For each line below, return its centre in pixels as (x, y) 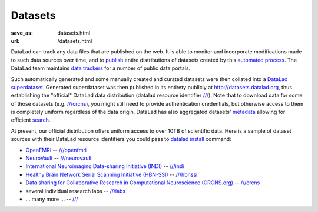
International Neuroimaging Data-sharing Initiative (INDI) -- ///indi (105, 166)
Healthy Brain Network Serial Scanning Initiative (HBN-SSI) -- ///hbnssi (112, 174)
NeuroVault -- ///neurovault (59, 158)
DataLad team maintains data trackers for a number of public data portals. (101, 68)
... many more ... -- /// (52, 199)
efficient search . (31, 120)
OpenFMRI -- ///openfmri (56, 150)
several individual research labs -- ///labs (76, 191)
